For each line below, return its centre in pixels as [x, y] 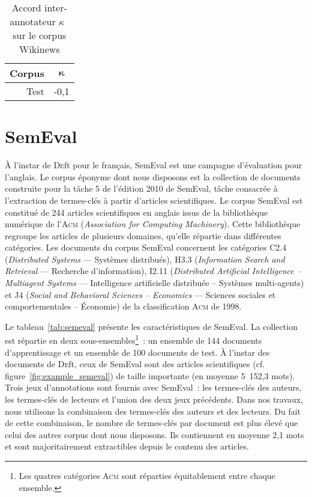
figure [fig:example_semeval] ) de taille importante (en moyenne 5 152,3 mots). [150, 375]
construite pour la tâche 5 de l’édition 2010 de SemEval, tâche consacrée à [141, 188]
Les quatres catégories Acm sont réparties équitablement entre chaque [147, 476]
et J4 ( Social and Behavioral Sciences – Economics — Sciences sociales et [140, 294]
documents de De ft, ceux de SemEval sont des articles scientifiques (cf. [135, 364]
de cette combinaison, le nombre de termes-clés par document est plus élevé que [151, 423]
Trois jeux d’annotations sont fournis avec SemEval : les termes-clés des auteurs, [153, 387]
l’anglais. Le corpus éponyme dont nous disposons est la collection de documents [153, 176]
